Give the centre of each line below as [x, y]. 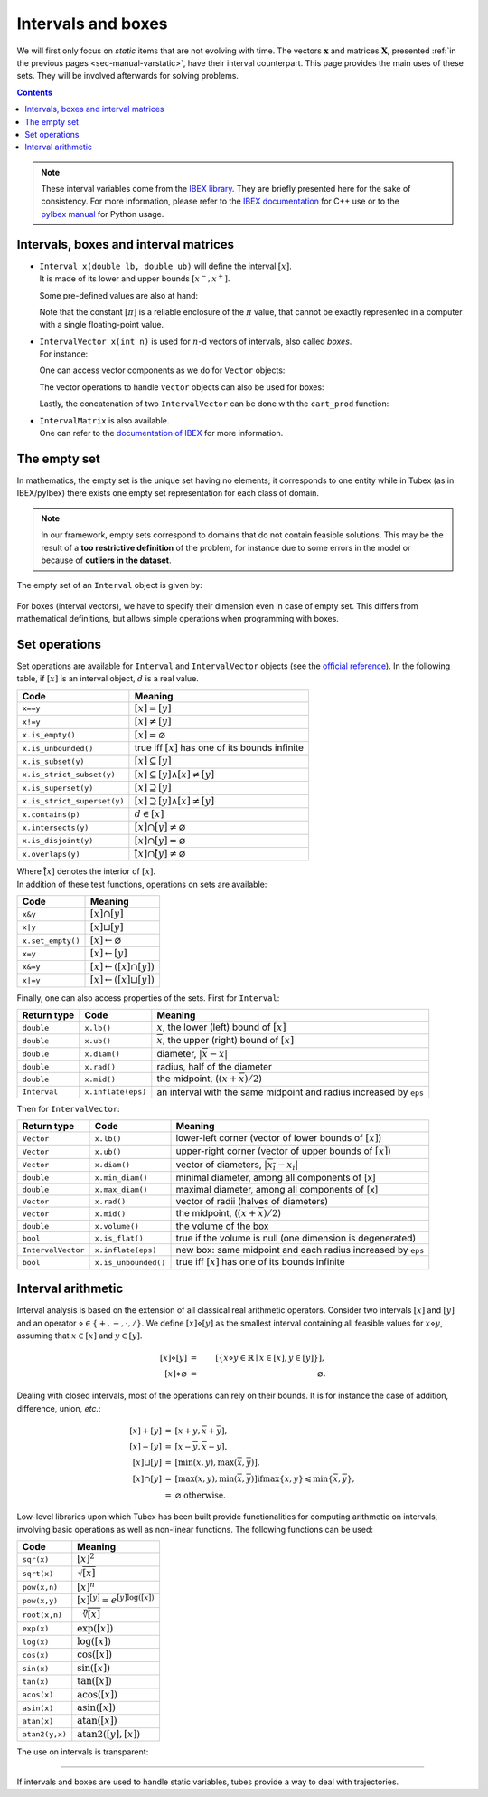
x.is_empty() [49, 735]
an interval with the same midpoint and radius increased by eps [291, 1092]
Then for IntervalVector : [69, 1108]
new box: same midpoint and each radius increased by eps [300, 1250]
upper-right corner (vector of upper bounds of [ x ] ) [284, 1151]
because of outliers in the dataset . [106, 560]
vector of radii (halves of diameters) [252, 1202]
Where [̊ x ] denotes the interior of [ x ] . [86, 871]
